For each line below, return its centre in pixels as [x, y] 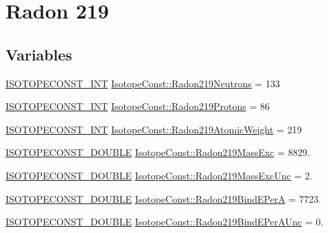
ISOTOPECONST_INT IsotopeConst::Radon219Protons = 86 [138, 106]
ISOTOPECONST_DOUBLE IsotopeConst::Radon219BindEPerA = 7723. [163, 198]
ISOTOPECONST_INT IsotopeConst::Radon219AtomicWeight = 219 [154, 129]
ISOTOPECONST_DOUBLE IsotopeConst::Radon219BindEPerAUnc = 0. [165, 222]
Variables [39, 54]
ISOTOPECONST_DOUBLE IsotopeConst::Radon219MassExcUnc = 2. [159, 175]
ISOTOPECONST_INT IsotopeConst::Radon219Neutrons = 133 [143, 83]
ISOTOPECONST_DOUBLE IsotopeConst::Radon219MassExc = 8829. [158, 152]
